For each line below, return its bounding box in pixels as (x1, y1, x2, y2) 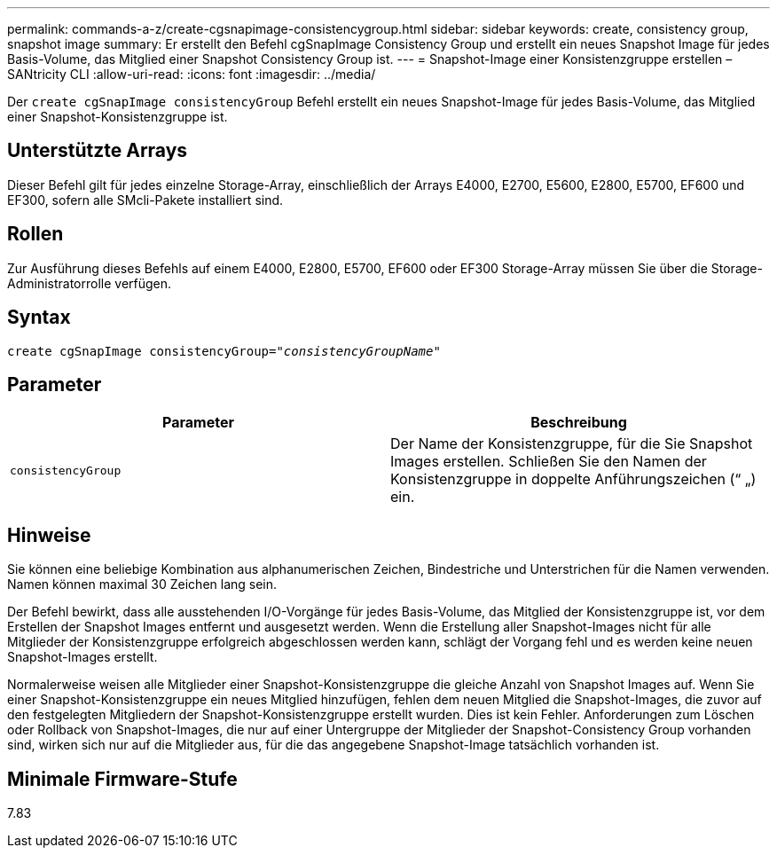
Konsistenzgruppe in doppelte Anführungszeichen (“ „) (390, 470, 757, 489)
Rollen (7, 223, 64, 246)
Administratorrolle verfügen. (7, 275, 172, 291)
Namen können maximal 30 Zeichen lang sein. (7, 577, 278, 592)
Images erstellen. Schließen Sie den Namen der (390, 452, 707, 471)
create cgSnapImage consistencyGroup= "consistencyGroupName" (7, 343, 441, 358)
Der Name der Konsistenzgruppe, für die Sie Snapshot (390, 435, 753, 453)
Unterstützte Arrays (7, 139, 188, 162)
